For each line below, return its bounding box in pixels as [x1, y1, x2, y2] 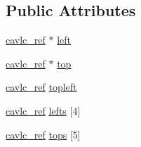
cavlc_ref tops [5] [6, 127, 81, 141]
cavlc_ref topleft [6, 79, 77, 94]
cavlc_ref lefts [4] [6, 103, 81, 117]
